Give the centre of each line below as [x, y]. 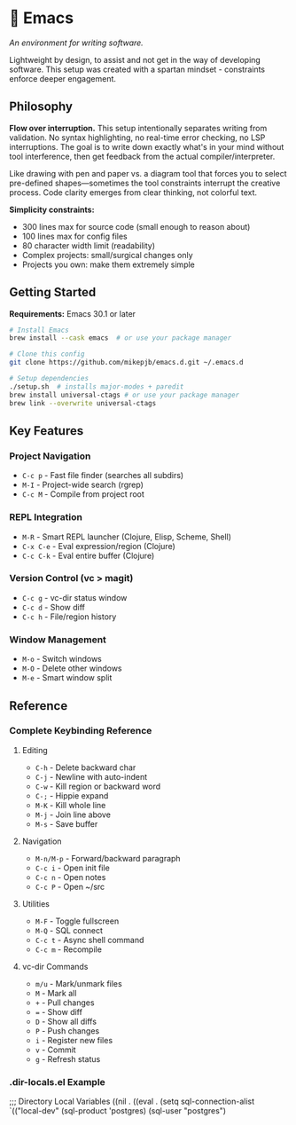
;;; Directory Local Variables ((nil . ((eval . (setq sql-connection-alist [132, 1101]
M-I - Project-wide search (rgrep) [83, 485]
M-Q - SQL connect [69, 930]
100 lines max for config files [74, 236]
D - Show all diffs [66, 1021]
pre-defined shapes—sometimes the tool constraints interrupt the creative [145, 183]
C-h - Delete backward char [86, 767]
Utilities [36, 903]
